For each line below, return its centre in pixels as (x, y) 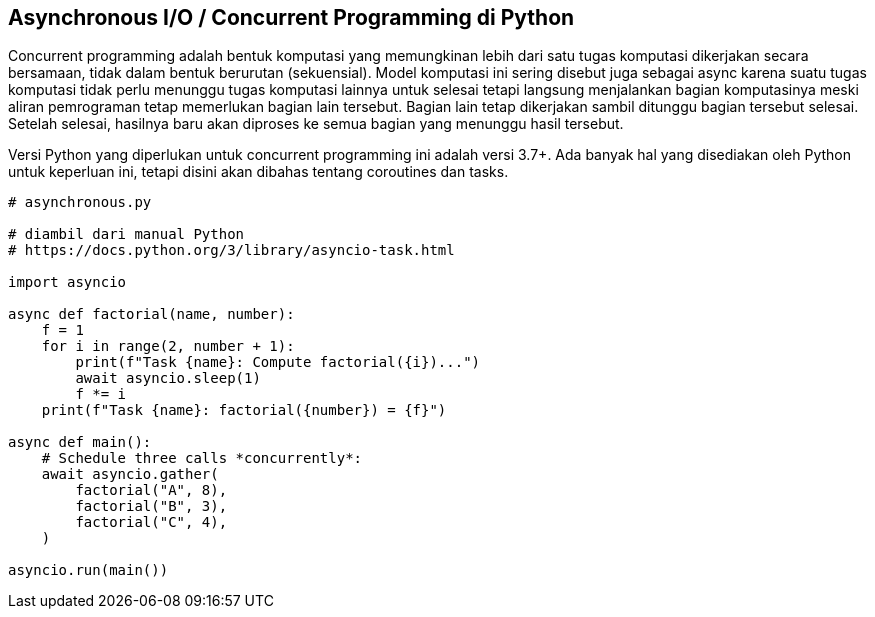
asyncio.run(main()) (88, 570)
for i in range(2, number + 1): (168, 346)
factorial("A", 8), (151, 490)
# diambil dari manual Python (126, 234)
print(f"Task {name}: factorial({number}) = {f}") (244, 410)
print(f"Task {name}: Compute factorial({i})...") (278, 362)
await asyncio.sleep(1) (168, 378)
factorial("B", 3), (151, 506)
